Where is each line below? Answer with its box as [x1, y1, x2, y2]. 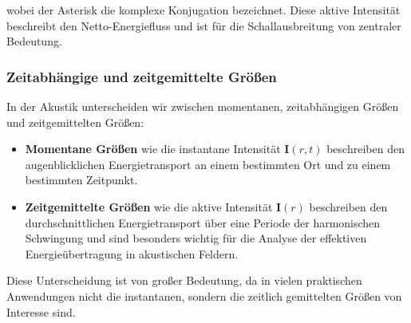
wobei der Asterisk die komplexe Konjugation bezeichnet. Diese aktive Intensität [6, 2, 401, 18]
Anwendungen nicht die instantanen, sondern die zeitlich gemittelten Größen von [6, 287, 402, 304]
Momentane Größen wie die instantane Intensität [25, 140, 281, 157]
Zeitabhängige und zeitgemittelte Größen [6, 66, 277, 86]
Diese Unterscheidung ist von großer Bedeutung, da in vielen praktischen [6, 272, 362, 289]
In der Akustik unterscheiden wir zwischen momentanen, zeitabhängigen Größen [6, 98, 399, 114]
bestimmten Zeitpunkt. [25, 171, 138, 188]
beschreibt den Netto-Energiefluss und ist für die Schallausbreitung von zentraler [6, 17, 401, 33]
